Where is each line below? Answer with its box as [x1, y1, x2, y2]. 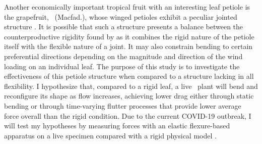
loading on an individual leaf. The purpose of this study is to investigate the [4, 61, 240, 71]
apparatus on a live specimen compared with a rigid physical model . [4, 130, 217, 140]
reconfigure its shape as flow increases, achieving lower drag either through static [4, 90, 254, 101]
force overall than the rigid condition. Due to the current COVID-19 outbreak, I [4, 110, 251, 121]
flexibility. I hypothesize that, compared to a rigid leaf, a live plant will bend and [4, 80, 258, 91]
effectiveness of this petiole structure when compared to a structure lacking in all [4, 71, 254, 81]
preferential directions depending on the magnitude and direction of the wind [4, 51, 243, 61]
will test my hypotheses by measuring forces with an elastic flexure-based [4, 120, 230, 131]
